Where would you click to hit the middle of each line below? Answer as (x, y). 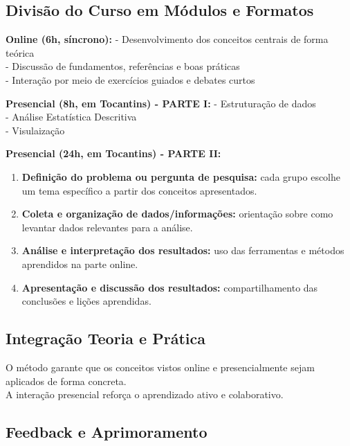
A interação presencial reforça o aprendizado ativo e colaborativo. (145, 394)
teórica (20, 52)
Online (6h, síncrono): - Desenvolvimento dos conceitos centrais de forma (167, 39)
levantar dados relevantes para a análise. (107, 227)
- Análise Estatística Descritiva (71, 117)
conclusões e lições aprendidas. (86, 301)
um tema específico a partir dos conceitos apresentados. (139, 190)
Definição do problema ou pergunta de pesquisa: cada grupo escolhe (181, 176)
